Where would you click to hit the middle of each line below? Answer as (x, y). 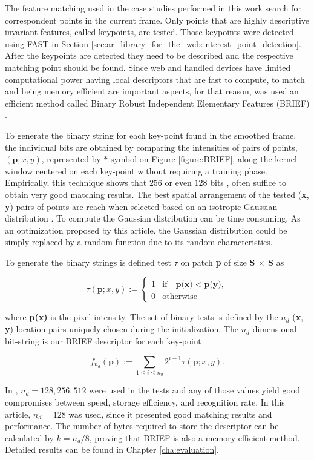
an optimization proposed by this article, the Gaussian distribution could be (146, 230)
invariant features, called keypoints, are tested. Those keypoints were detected (149, 32)
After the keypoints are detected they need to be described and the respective (149, 55)
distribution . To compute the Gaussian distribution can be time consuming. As (153, 218)
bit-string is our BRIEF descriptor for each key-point (103, 340)
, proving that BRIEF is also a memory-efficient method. (195, 437)
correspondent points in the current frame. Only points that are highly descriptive (157, 20)
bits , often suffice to (248, 182)
